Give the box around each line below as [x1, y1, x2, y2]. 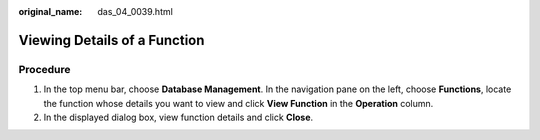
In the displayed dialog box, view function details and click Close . [43, 111, 314, 123]
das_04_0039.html [97, 6, 174, 17]
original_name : [18, 6, 83, 17]
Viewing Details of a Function [18, 31, 205, 49]
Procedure [18, 62, 71, 76]
